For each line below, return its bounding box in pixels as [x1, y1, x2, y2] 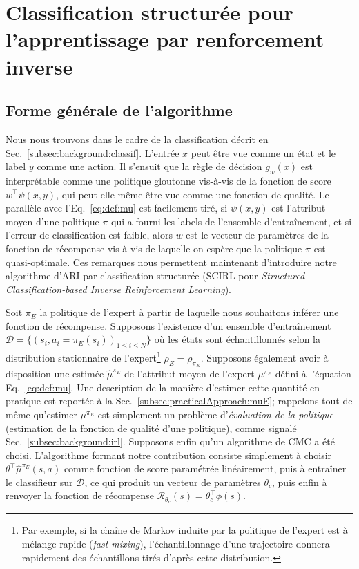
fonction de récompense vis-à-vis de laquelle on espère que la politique [6, 241, 302, 255]
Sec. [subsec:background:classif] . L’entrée [6, 145, 179, 160]
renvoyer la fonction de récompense [6, 488, 154, 503]
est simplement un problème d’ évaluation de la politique [97, 407, 334, 421]
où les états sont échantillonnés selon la [154, 332, 320, 346]
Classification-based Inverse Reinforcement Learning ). [6, 281, 231, 296]
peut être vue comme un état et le [191, 145, 336, 160]
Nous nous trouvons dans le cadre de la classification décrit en [6, 131, 269, 146]
